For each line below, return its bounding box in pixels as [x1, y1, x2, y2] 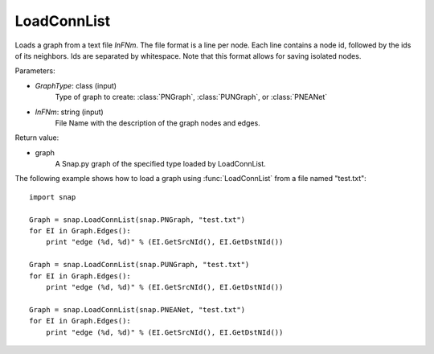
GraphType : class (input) [35, 80, 117, 90]
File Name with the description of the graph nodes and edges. [55, 117, 260, 128]
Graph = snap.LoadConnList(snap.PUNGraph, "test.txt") [29, 260, 250, 270]
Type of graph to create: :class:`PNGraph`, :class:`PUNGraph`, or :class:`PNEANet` [55, 93, 328, 102]
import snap [29, 192, 76, 201]
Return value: [14, 133, 59, 142]
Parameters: [14, 66, 55, 76]
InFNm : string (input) [35, 107, 104, 117]
